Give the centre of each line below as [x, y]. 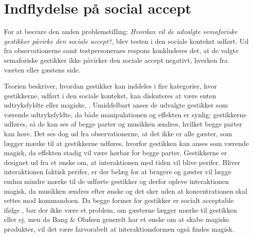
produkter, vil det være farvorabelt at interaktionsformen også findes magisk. [119, 229]
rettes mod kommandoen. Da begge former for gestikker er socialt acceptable [119, 200]
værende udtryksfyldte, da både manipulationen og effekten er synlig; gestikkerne [125, 114]
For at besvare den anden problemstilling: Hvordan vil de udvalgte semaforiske [121, 31]
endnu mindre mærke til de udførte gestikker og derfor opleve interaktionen [117, 181]
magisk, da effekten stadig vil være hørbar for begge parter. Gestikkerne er [116, 153]
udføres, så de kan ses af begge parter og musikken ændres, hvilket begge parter [123, 124]
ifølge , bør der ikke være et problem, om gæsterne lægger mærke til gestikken [120, 210]
